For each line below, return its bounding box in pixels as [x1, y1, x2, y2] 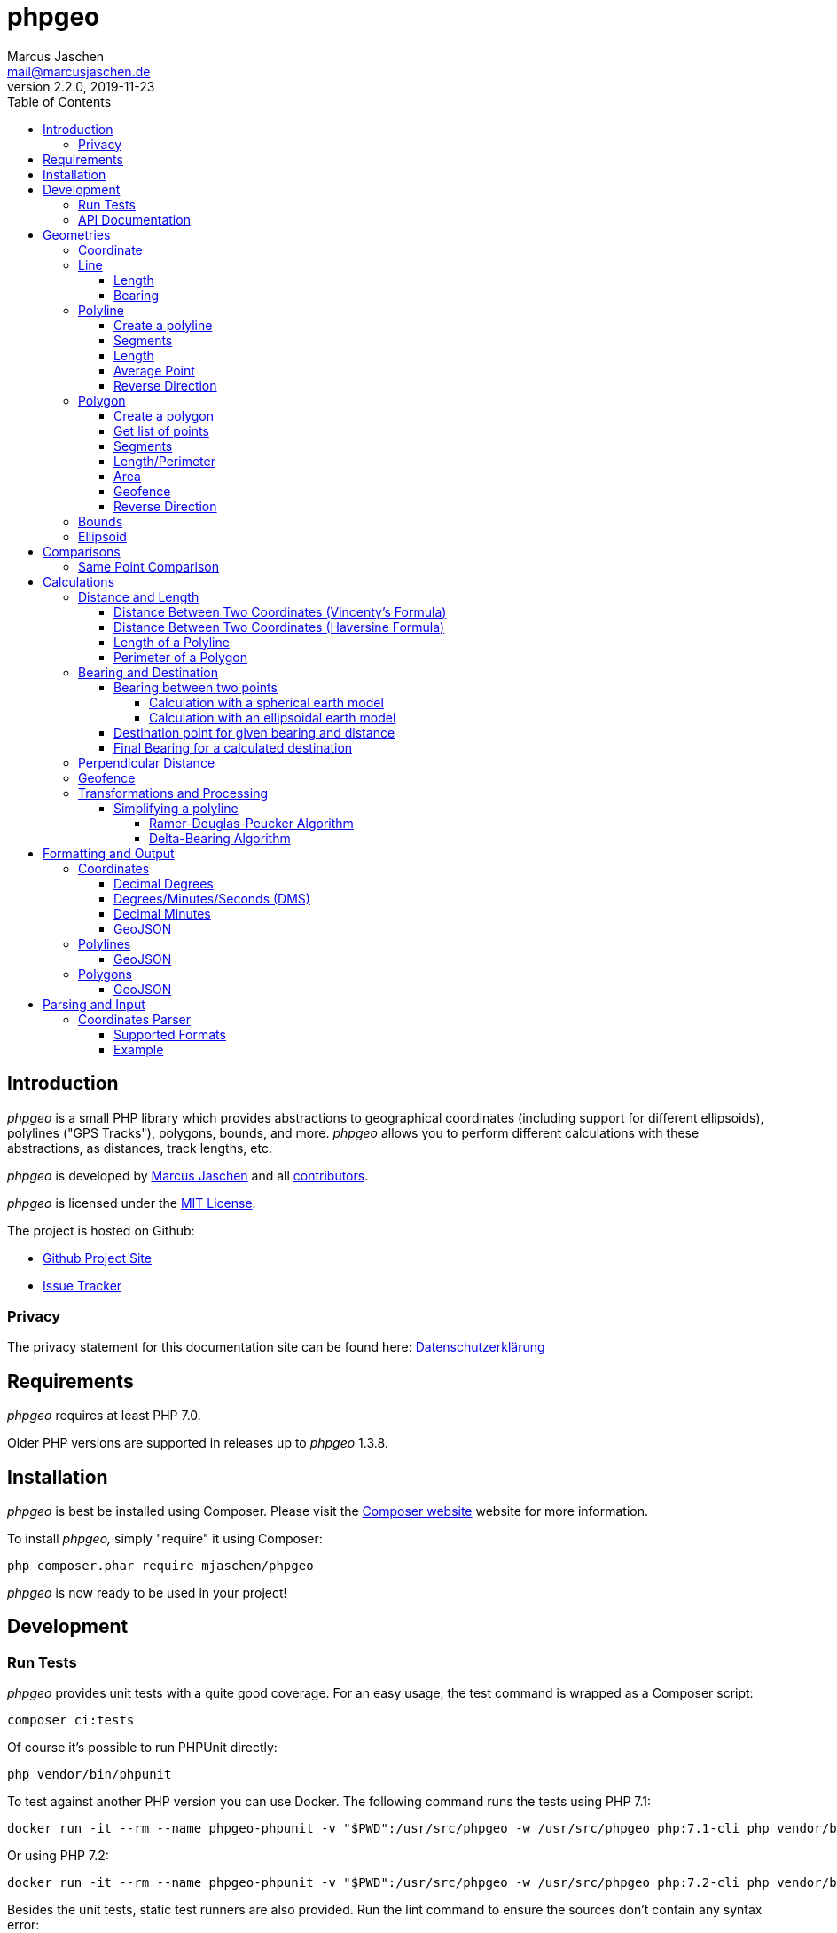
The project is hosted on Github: [7, 1222, 195, 1238]
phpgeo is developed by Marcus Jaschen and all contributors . [7, 1167, 369, 1183]
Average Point [113, 362, 195, 378]
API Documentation [78, 211, 191, 227]
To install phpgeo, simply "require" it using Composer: [7, 1531, 323, 1547]
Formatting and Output [43, 845, 175, 861]
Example [113, 1041, 164, 1057]
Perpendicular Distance [78, 754, 215, 770]
